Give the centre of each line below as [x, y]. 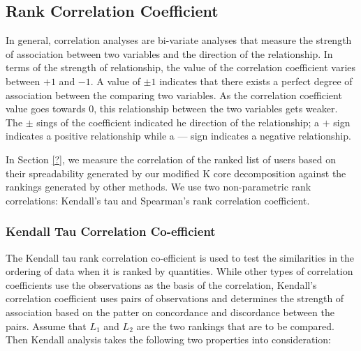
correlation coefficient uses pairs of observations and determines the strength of [175, 298]
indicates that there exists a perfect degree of [256, 81]
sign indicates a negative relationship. [271, 136]
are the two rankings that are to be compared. [235, 326]
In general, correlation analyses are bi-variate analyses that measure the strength [179, 40]
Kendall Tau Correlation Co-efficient [111, 231]
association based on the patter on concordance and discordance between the [170, 312]
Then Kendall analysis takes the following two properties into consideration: [169, 339]
